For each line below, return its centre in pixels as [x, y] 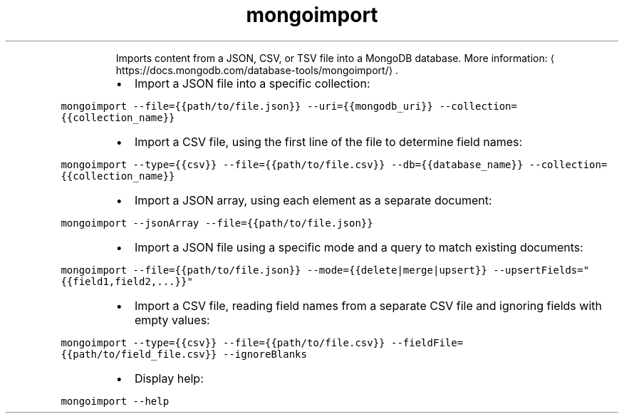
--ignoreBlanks [265, 354]
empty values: [172, 320]
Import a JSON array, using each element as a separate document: [313, 200]
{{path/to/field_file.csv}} [139, 354]
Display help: [169, 378]
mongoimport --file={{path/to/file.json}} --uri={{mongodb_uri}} [247, 106]
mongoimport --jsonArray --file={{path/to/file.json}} [217, 223]
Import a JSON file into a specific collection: [252, 83]
